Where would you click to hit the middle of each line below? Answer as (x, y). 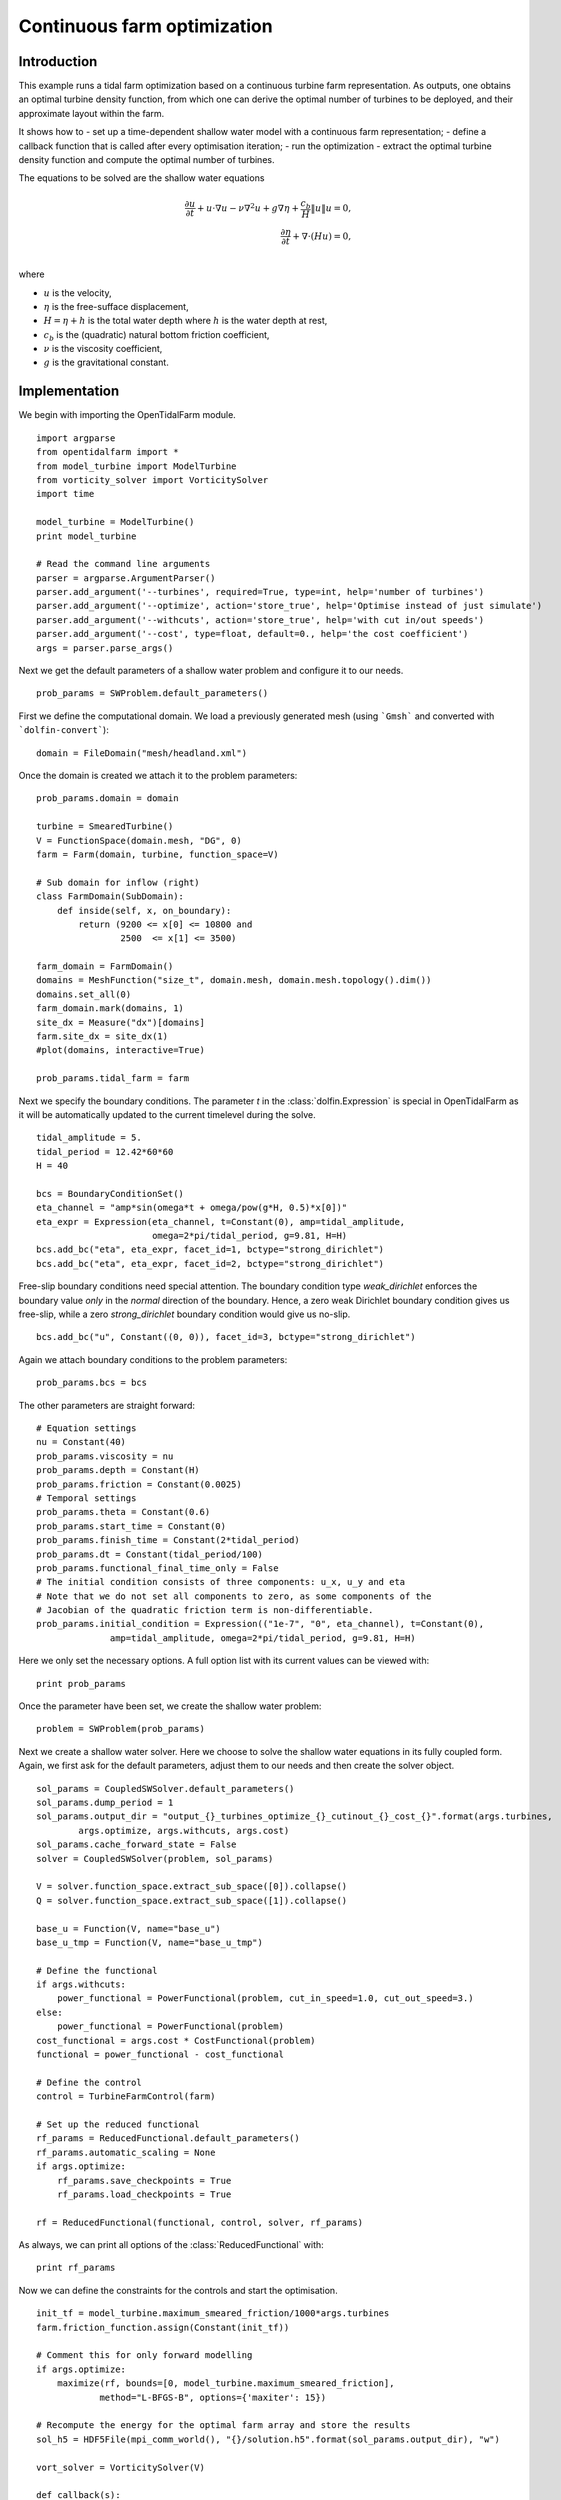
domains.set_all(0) (84, 994)
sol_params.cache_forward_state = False (136, 1844)
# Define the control (89, 2082)
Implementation (69, 391)
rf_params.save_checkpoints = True (144, 2180)
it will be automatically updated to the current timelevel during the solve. (167, 1114)
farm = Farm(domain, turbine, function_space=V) (157, 854)
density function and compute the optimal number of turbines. (146, 160)
